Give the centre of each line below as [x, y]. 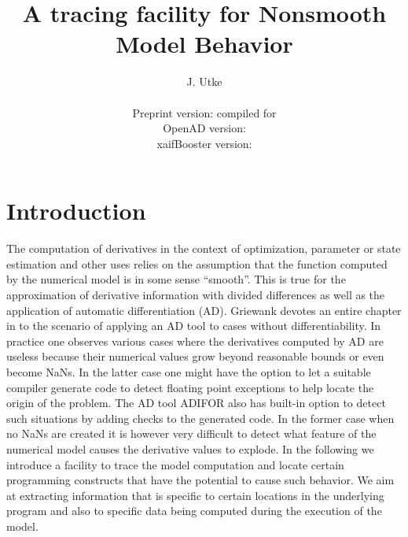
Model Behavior [204, 44]
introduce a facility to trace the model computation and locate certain [175, 464]
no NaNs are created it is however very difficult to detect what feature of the [191, 433]
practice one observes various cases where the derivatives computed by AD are [195, 341]
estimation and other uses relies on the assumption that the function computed [197, 263]
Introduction [76, 211]
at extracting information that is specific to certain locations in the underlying [195, 495]
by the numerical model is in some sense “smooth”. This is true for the [176, 279]
